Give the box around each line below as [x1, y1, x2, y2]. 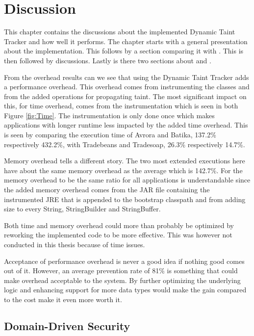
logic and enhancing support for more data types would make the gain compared [4, 284, 247, 295]
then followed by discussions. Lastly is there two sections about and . [4, 55, 211, 65]
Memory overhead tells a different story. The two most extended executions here [4, 155, 245, 166]
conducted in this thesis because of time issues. [4, 239, 145, 249]
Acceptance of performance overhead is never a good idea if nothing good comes [4, 256, 245, 266]
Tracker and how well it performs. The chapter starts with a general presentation [4, 36, 248, 46]
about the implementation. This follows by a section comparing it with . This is [4, 46, 244, 56]
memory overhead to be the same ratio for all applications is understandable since [4, 175, 251, 185]
